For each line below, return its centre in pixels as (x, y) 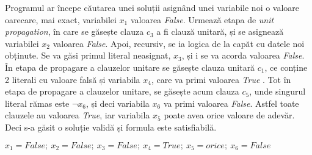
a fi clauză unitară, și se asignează (220, 31)
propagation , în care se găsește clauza (74, 31)
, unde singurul (278, 91)
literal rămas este (37, 103)
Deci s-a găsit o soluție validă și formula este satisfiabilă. (111, 127)
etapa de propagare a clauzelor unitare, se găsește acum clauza (122, 91)
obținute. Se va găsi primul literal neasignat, (88, 55)
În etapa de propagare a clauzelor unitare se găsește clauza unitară (130, 67)
